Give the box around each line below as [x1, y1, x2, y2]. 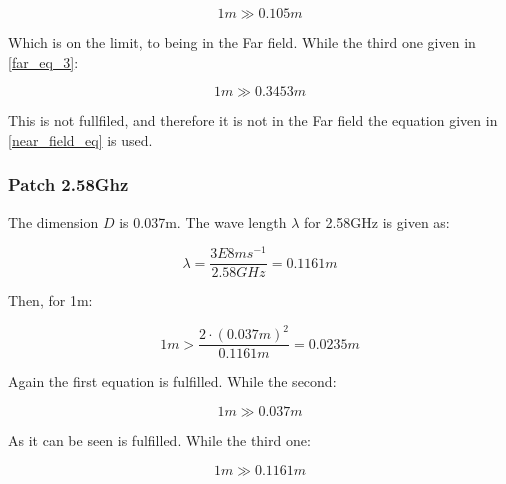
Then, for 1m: [8, 290, 93, 311]
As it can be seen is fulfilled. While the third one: [8, 430, 311, 451]
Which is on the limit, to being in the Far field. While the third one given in [8, 32, 476, 52]
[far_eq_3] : [8, 51, 79, 72]
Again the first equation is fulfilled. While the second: [8, 371, 337, 392]
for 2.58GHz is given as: [304, 211, 450, 232]
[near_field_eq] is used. [8, 129, 153, 150]
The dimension [8, 211, 99, 232]
